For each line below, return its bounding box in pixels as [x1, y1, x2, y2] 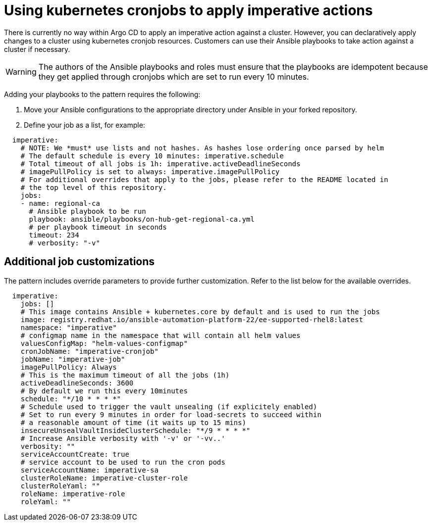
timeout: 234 [29, 231, 79, 239]
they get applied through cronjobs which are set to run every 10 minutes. [38, 71, 309, 82]
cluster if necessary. [4, 45, 70, 53]
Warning [5, 66, 37, 77]
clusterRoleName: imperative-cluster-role [20, 474, 188, 482]
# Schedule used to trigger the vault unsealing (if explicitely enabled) [20, 402, 318, 411]
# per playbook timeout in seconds [29, 223, 167, 231]
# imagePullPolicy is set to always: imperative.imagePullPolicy [20, 167, 280, 176]
